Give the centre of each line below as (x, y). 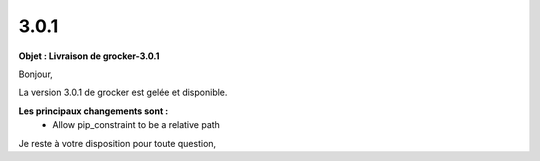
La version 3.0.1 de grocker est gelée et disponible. (123, 92)
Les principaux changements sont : (93, 111)
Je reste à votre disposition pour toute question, (117, 143)
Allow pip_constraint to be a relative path (136, 125)
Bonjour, (36, 74)
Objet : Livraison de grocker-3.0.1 (89, 56)
